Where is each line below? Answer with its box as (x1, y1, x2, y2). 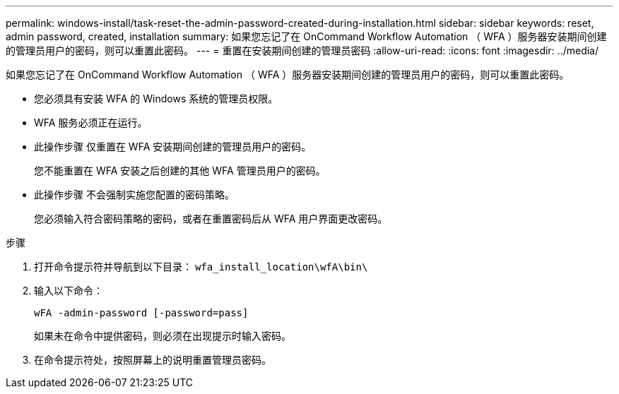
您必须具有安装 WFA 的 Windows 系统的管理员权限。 (34, 92, 278, 105)
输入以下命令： (34, 285, 103, 297)
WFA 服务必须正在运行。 (34, 117, 148, 129)
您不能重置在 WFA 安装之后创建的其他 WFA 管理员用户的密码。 (34, 165, 326, 177)
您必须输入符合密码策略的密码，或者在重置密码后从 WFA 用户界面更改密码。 (34, 213, 388, 225)
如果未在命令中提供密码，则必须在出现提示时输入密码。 (34, 330, 291, 342)
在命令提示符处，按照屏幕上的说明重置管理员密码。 (34, 354, 271, 366)
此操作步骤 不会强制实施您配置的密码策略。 (34, 189, 235, 201)
